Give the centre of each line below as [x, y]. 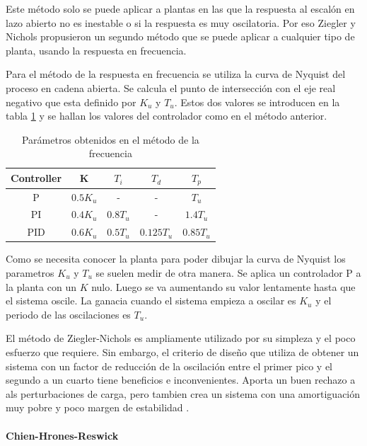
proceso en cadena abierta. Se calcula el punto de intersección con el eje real [171, 87]
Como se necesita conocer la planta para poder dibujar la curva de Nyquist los [176, 259]
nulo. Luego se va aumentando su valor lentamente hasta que [223, 286]
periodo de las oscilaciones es [68, 314]
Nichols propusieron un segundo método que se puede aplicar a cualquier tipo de [180, 36]
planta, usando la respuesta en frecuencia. [96, 50]
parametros [30, 273]
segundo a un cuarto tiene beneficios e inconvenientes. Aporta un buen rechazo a [181, 380]
